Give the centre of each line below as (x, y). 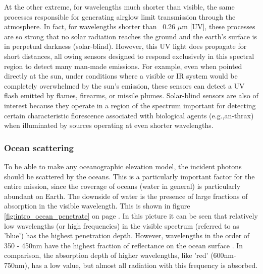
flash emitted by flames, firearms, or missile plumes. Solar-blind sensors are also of (131, 95)
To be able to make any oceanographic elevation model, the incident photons (123, 166)
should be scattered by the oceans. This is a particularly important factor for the (129, 176)
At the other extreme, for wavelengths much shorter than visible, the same (119, 7)
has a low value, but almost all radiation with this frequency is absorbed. (145, 265)
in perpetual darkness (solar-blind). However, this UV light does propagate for (125, 46)
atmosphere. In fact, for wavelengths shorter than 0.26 (90, 26)
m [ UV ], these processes (219, 26)
